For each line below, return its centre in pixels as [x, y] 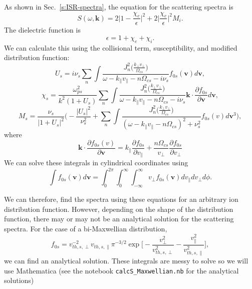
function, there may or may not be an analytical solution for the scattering [119, 219]
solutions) [19, 280]
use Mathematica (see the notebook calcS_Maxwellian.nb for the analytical [121, 270]
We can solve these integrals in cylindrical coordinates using [96, 163]
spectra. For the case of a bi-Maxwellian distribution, [86, 228]
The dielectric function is [42, 30]
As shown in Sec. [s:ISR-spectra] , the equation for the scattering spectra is [119, 7]
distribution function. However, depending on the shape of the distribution [119, 209]
